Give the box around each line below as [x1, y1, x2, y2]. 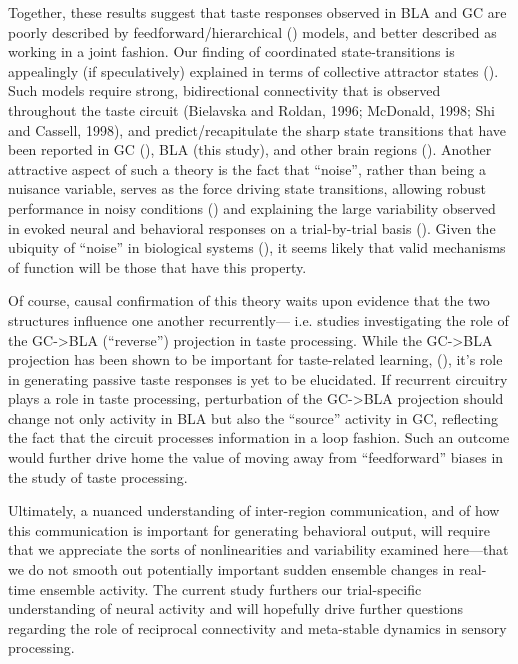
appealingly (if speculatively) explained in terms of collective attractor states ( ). [8, 60, 499, 81]
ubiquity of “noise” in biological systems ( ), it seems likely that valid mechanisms [8, 237, 506, 258]
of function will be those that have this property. [8, 256, 307, 277]
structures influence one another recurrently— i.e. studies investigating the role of [8, 309, 509, 330]
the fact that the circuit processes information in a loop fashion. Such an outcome [8, 427, 510, 448]
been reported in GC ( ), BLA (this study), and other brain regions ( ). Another [8, 139, 492, 160]
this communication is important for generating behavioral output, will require [8, 519, 490, 540]
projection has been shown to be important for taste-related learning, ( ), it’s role [8, 349, 503, 370]
